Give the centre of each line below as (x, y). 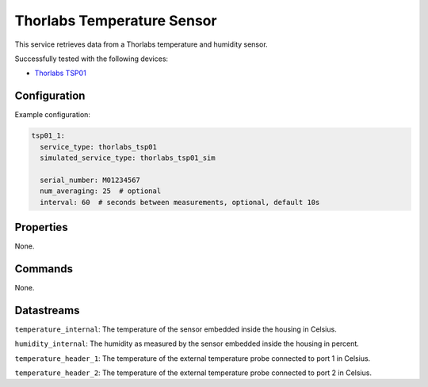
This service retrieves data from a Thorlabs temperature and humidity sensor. (141, 44)
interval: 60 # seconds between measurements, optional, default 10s (180, 202)
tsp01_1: (48, 136)
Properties (41, 227)
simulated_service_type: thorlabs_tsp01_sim (128, 158)
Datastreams (47, 310)
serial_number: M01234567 (90, 180)
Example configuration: (53, 115)
